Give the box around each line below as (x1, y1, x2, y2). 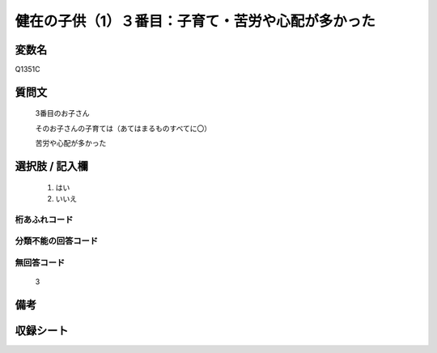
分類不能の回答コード (15, 236, 99, 247)
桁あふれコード (15, 214, 74, 225)
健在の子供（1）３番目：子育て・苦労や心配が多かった (15, 12, 376, 30)
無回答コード (15, 257, 66, 268)
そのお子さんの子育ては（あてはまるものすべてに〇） (35, 123, 212, 133)
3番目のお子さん (35, 108, 90, 118)
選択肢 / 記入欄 (15, 159, 89, 173)
